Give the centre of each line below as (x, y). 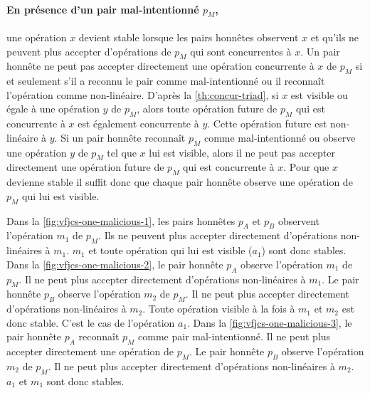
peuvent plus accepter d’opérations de (89, 51)
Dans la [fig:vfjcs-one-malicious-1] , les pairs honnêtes (121, 220)
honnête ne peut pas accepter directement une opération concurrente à (160, 66)
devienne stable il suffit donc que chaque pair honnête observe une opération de (180, 182)
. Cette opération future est (267, 124)
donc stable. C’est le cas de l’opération (91, 322)
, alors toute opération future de (207, 109)
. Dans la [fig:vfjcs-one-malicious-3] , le (270, 322)
